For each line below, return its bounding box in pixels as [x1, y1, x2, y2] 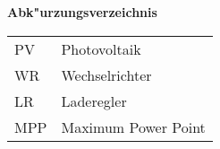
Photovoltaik [61, 38, 141, 59]
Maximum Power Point [61, 116, 206, 137]
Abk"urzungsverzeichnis [7, 3, 157, 21]
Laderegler [61, 90, 127, 111]
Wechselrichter [61, 64, 152, 85]
